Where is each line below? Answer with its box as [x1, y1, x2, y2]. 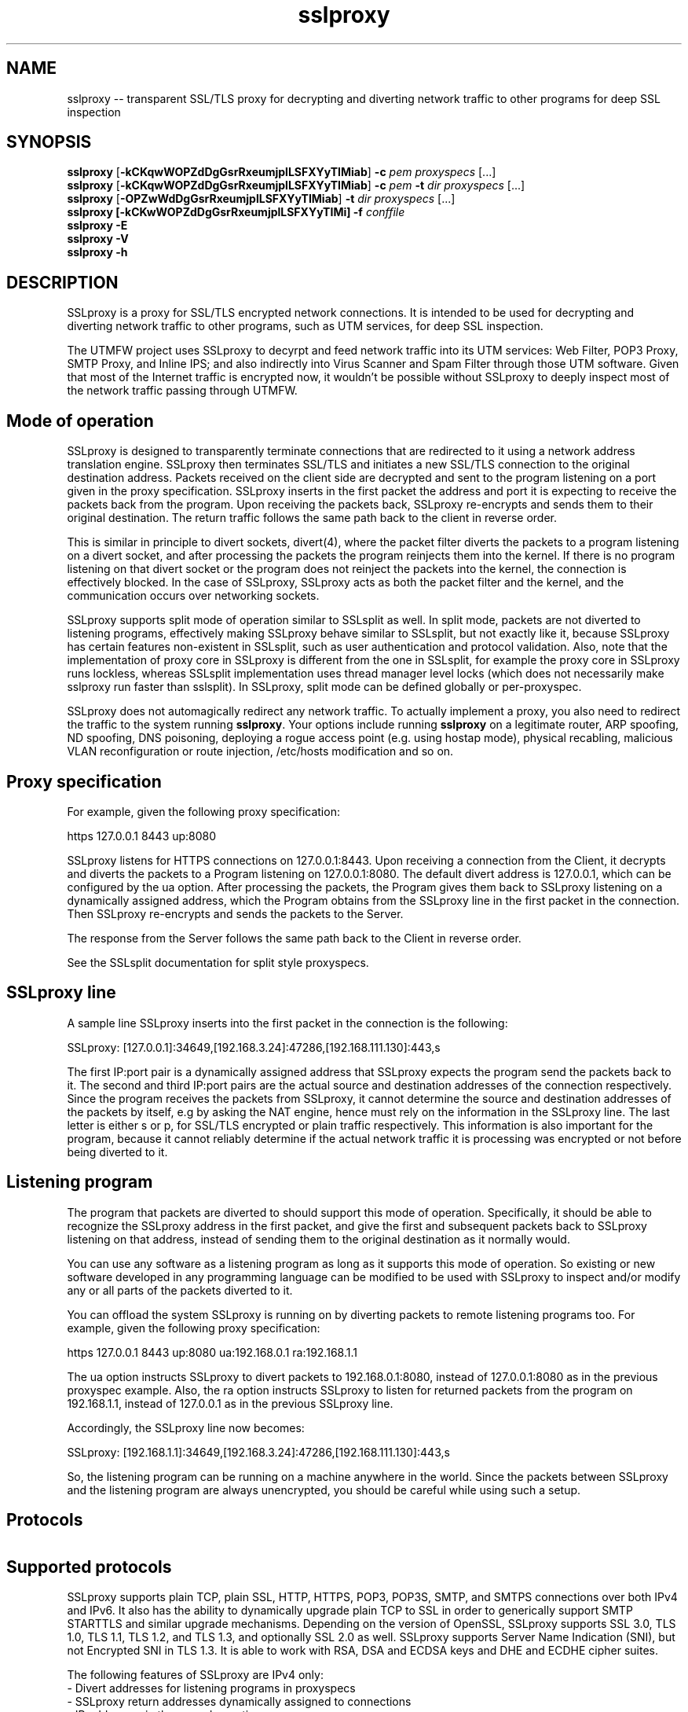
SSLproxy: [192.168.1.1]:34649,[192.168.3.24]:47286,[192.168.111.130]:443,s [67, 1445, 450, 1459]
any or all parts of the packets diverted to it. [67, 1283, 293, 1297]
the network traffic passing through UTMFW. [67, 384, 298, 398]
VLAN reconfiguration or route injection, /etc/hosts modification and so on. [67, 744, 454, 759]
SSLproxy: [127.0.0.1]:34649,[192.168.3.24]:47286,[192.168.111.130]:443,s [67, 1040, 441, 1054]
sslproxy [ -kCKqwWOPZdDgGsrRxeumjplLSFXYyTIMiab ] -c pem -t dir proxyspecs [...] [67, 178, 525, 193]
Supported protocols [6, 1556, 172, 1577]
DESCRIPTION [6, 272, 119, 292]
